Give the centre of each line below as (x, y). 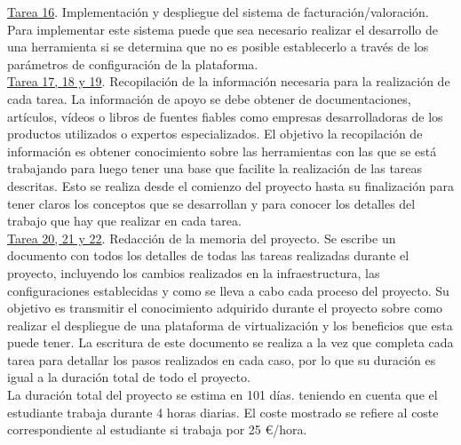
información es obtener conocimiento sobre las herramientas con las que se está (222, 151)
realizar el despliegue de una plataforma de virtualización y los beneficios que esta (230, 325)
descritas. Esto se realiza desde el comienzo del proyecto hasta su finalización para (230, 185)
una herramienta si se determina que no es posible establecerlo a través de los (218, 47)
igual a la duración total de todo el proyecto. (129, 377)
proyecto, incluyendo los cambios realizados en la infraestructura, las (194, 272)
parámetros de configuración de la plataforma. (133, 64)
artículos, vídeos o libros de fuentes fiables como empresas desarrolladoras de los (225, 116)
